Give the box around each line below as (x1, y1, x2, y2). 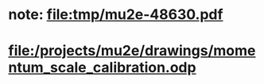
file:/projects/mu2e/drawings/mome (8, 42, 256, 60)
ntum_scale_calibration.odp (8, 59, 196, 77)
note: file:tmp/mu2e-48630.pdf (8, 6, 223, 24)
